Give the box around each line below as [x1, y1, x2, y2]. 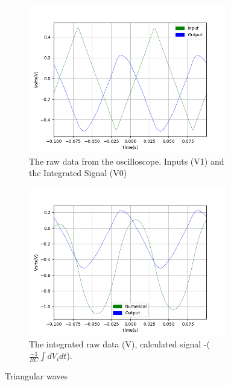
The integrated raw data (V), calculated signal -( [29, 337, 210, 350]
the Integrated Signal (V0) [29, 166, 127, 179]
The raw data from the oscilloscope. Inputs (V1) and [29, 154, 224, 167]
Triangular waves [5, 370, 68, 382]
